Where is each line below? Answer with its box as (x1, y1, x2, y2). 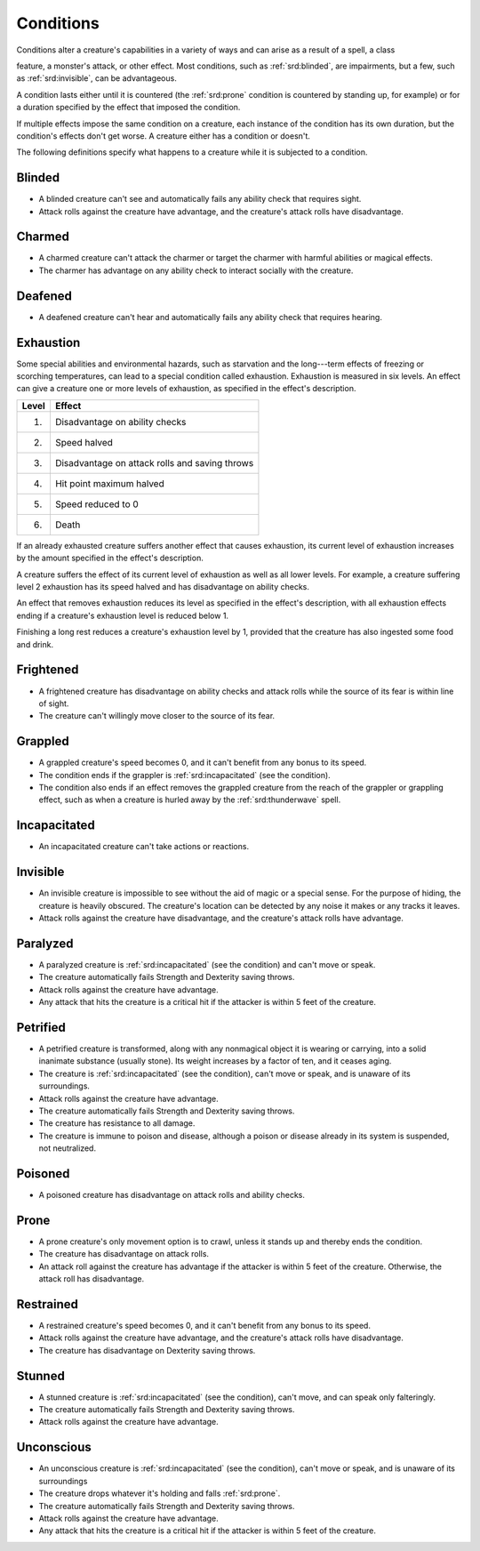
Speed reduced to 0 (54, 498, 140, 510)
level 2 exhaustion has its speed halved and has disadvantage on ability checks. (16, 582, 310, 592)
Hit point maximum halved (54, 477, 164, 489)
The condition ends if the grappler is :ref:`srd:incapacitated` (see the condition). (38, 769, 331, 780)
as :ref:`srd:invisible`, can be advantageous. (16, 73, 177, 84)
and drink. (16, 639, 54, 649)
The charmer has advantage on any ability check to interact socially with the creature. (38, 265, 354, 276)
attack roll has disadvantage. (38, 1274, 145, 1284)
